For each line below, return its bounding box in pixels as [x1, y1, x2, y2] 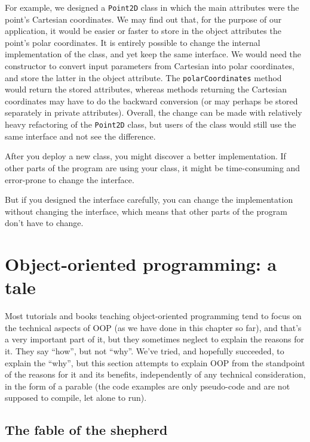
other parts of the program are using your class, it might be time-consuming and [5, 161, 300, 174]
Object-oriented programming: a [5, 252, 277, 276]
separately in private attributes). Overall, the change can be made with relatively [5, 106, 302, 119]
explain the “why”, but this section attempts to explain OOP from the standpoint [5, 356, 305, 369]
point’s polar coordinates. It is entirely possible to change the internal [5, 36, 260, 48]
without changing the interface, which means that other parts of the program [5, 205, 287, 217]
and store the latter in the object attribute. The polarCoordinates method [5, 71, 282, 84]
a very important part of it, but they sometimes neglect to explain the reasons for [5, 333, 304, 345]
